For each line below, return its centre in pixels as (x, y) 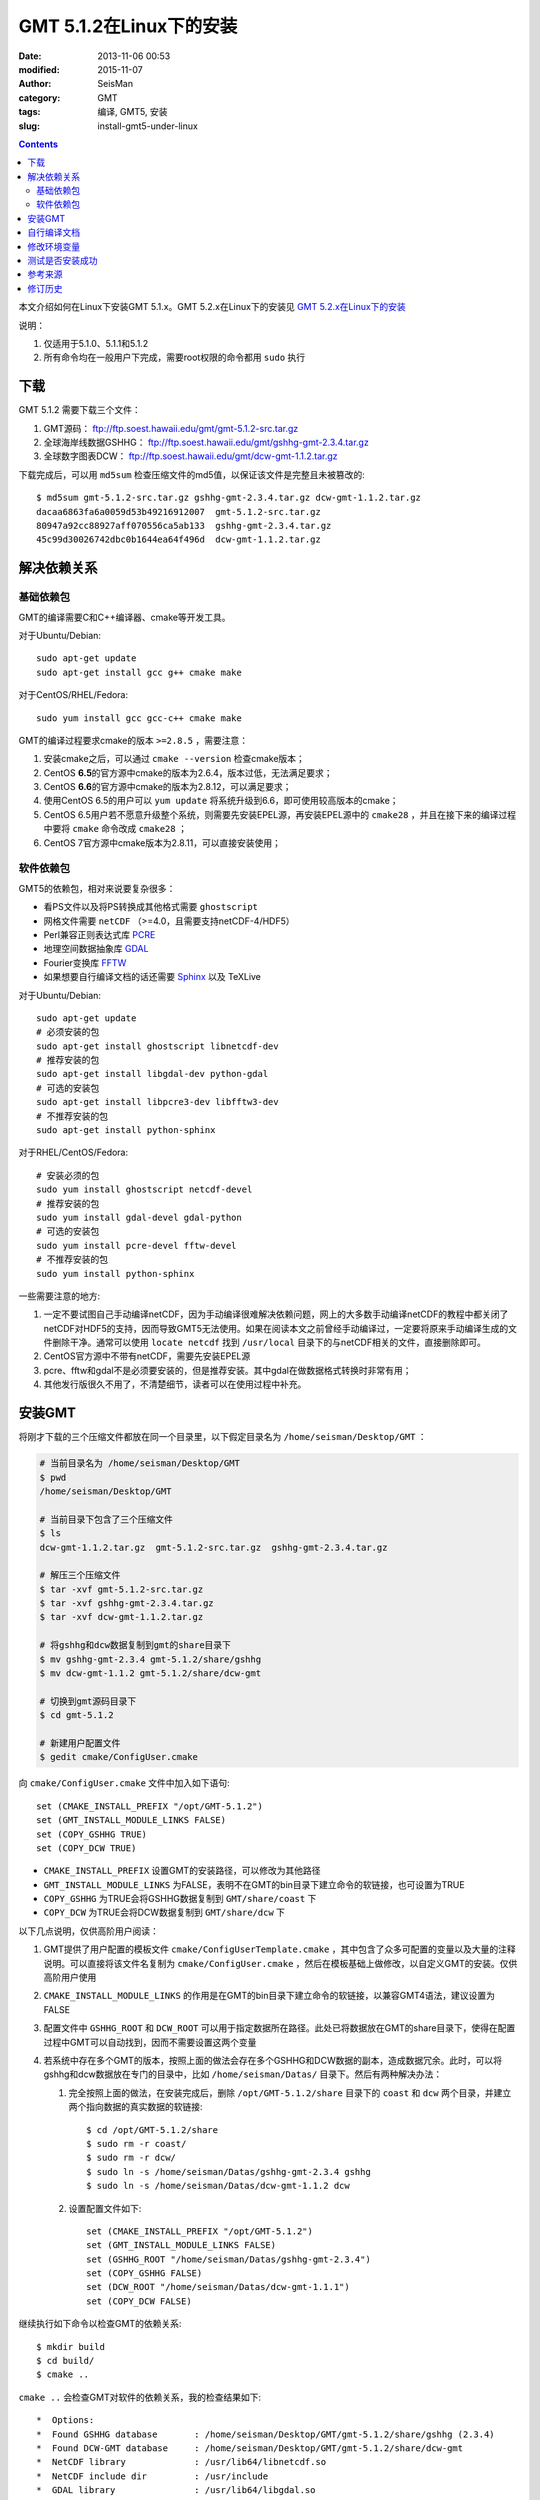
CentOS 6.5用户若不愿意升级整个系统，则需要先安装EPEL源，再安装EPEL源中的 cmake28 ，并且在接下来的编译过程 (280, 814)
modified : (39, 69)
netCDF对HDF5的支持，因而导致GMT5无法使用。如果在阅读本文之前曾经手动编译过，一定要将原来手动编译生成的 (276, 1328)
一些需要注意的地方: (59, 1296)
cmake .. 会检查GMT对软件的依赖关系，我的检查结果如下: (140, 2397)
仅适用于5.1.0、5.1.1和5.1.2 (96, 343)
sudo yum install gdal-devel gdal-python (139, 1217)
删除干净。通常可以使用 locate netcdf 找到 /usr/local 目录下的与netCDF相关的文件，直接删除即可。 (269, 1342)
